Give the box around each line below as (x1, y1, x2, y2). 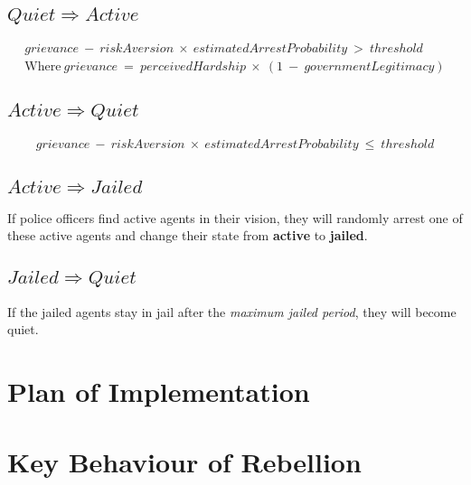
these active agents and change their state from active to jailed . (7, 226, 368, 245)
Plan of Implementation (7, 372, 310, 409)
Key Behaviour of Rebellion (7, 443, 362, 480)
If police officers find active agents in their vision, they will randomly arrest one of (7, 208, 463, 227)
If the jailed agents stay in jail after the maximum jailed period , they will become (7, 302, 457, 321)
